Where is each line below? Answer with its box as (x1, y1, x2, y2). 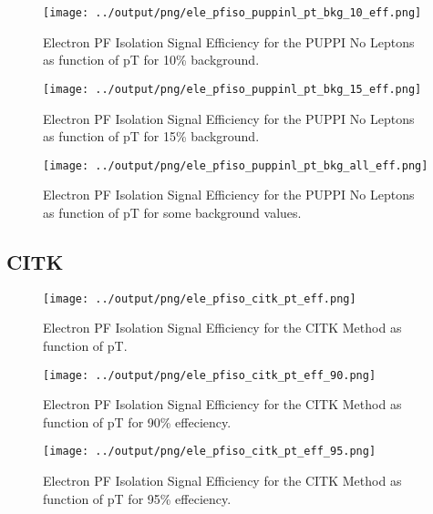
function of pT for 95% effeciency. (43, 488, 232, 508)
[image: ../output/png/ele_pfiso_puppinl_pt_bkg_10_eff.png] (43, 6, 422, 19)
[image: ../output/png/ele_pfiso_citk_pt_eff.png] (43, 292, 356, 305)
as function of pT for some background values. (43, 202, 302, 221)
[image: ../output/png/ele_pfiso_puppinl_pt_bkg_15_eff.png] (43, 82, 422, 96)
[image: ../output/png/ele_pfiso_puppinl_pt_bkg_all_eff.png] (43, 159, 428, 172)
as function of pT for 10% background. (43, 50, 260, 69)
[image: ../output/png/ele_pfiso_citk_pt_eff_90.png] (43, 368, 376, 382)
